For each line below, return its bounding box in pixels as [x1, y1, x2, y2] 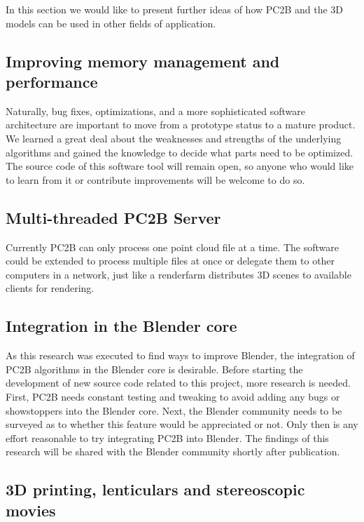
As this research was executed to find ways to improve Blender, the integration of [6, 348, 355, 363]
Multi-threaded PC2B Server [6, 206, 221, 228]
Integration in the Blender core [6, 315, 237, 337]
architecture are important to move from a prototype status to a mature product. [6, 117, 356, 132]
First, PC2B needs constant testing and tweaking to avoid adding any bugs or [6, 389, 340, 403]
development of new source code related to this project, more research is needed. [6, 375, 351, 390]
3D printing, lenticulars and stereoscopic [6, 479, 305, 500]
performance [6, 70, 98, 92]
